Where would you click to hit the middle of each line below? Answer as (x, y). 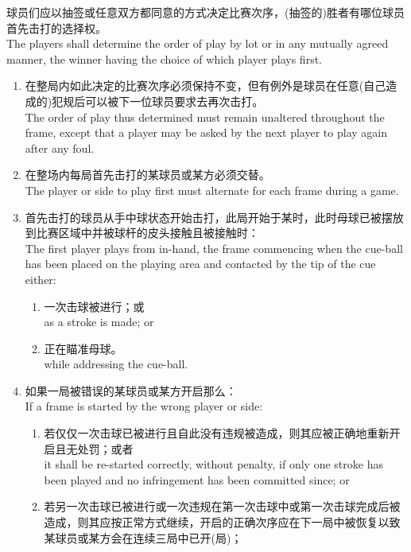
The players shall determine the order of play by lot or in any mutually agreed (198, 43)
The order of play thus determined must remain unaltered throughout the (205, 117)
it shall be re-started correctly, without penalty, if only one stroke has (213, 464)
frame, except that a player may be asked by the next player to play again (206, 132)
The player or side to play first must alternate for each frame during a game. (212, 190)
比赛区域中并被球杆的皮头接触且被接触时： (147, 233)
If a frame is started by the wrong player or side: (144, 406)
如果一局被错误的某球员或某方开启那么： (131, 390)
